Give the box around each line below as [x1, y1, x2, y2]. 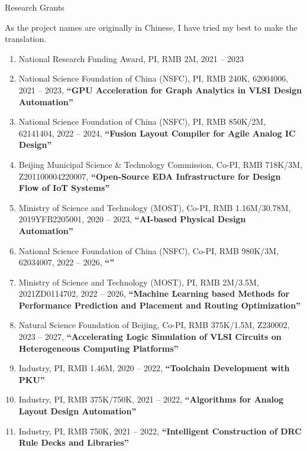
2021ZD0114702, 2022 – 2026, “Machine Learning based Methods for [18, 287, 290, 300]
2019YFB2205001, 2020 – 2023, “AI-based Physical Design [18, 213, 246, 225]
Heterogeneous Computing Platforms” [18, 342, 179, 354]
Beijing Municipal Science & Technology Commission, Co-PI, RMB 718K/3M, [18, 158, 303, 170]
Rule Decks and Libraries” [18, 436, 129, 449]
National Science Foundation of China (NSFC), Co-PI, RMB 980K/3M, [18, 244, 279, 257]
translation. [5, 33, 47, 45]
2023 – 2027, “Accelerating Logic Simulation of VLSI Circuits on [18, 330, 282, 343]
